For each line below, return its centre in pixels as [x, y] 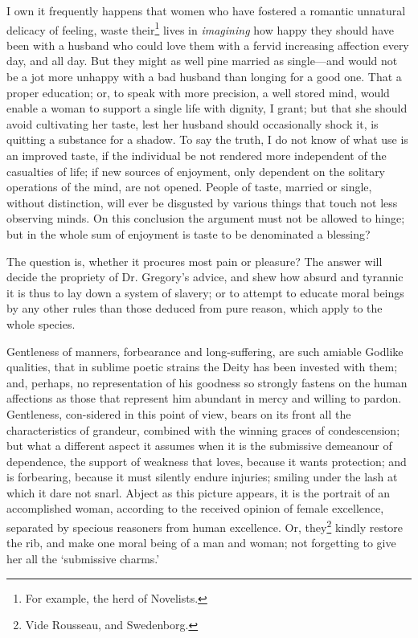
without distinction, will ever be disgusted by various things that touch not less [202, 202]
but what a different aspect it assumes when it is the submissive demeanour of [199, 446]
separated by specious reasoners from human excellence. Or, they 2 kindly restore [205, 526]
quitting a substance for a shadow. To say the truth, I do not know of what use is [207, 139]
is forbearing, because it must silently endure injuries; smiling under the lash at [202, 477]
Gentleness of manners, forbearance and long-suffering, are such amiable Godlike [205, 351]
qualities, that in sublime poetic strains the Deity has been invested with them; [202, 367]
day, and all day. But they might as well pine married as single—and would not [202, 61]
